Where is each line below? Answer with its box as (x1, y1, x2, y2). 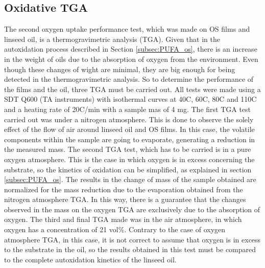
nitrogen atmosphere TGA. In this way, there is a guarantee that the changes (4, 194, 246, 205)
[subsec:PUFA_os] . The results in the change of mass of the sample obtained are (4, 174, 256, 185)
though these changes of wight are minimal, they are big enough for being (4, 63, 235, 74)
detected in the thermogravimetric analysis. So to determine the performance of (4, 74, 254, 84)
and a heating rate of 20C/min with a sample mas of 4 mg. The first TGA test (4, 103, 251, 114)
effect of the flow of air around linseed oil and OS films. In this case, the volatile (4, 124, 255, 135)
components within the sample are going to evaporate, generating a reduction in (4, 133, 255, 144)
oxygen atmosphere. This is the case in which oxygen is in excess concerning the (4, 153, 255, 164)
